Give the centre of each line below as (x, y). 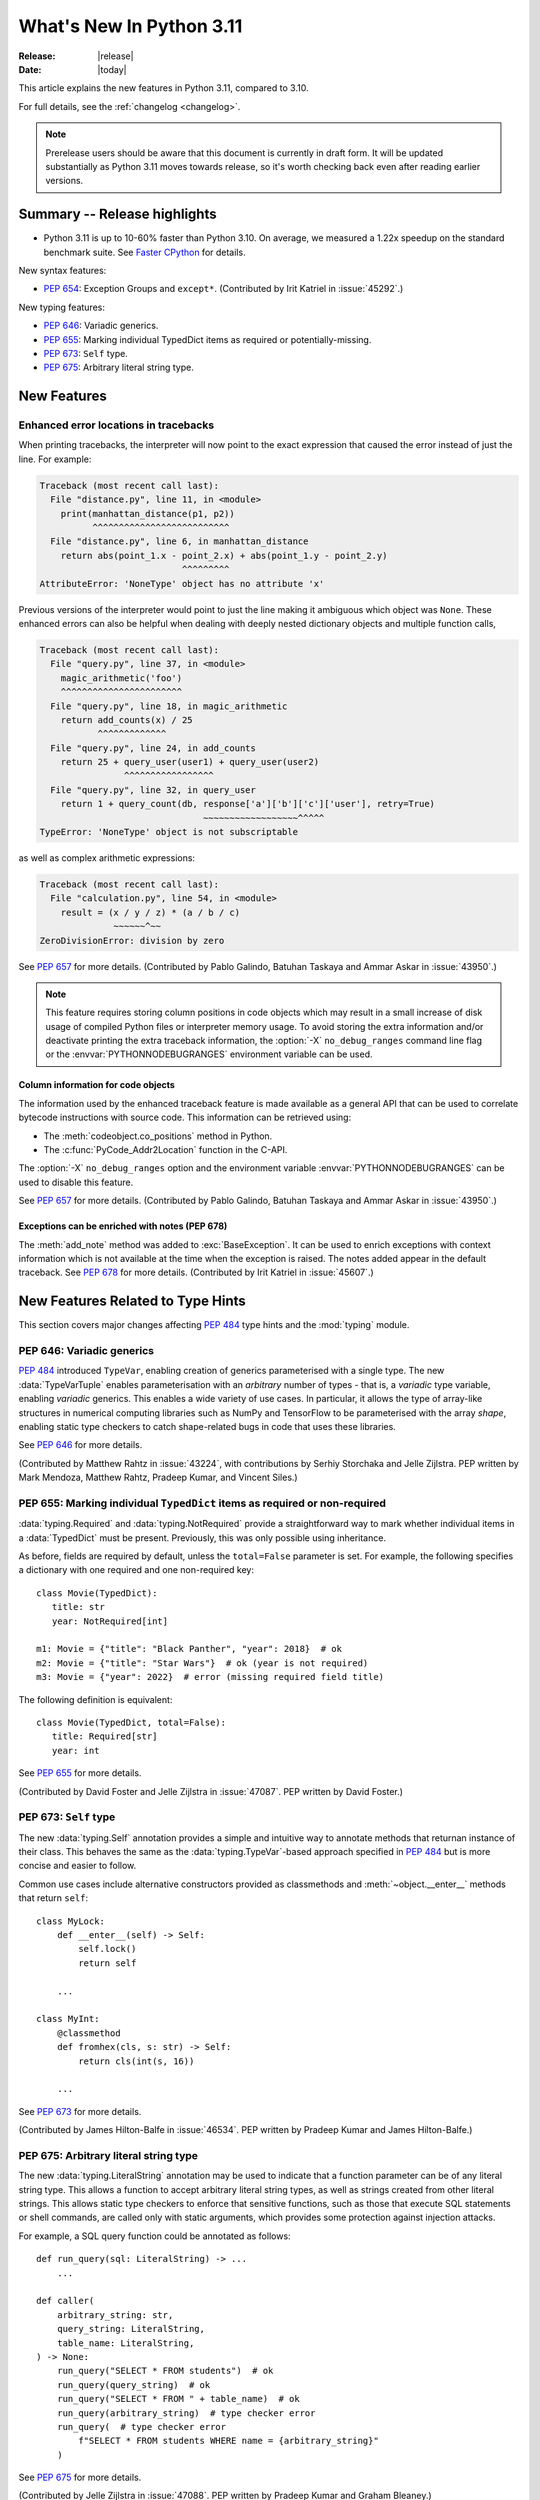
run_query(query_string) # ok (133, 2384)
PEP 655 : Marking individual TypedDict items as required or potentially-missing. (207, 339)
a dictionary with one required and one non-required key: (136, 1570)
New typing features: (61, 307)
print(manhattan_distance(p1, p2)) (147, 513)
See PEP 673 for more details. (80, 2111)
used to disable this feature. (76, 1182)
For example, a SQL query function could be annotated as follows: (154, 2236)
